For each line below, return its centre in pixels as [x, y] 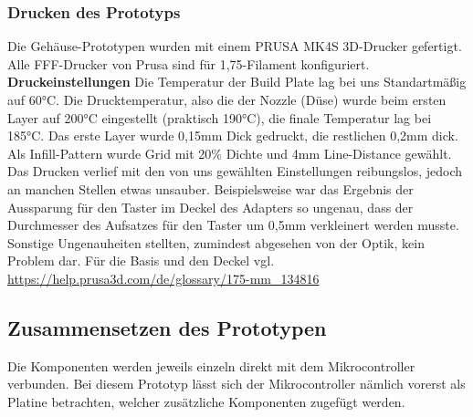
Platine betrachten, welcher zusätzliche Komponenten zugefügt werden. [206, 401]
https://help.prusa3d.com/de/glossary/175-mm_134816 [163, 278]
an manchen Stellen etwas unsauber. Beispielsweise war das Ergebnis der [210, 188]
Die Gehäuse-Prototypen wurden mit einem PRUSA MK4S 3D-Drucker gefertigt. [235, 46]
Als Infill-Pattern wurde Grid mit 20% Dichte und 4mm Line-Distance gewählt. [230, 153]
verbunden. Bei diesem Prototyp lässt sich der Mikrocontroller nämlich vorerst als [236, 384]
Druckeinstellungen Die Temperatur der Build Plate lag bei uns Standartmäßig [237, 82]
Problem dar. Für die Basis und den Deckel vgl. [141, 261]
